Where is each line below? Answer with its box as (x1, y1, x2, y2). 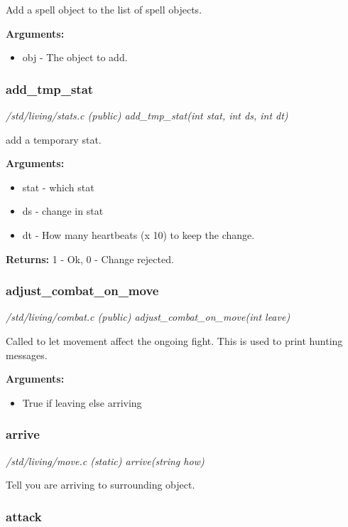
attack (6, 507, 42, 525)
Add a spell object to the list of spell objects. (6, 2, 202, 16)
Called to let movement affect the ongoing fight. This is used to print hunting (6, 333, 343, 348)
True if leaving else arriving (22, 395, 142, 410)
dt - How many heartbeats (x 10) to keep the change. (22, 227, 255, 242)
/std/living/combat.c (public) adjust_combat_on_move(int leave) (6, 309, 290, 324)
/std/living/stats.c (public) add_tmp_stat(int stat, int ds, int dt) (6, 108, 288, 122)
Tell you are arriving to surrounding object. (6, 477, 195, 492)
